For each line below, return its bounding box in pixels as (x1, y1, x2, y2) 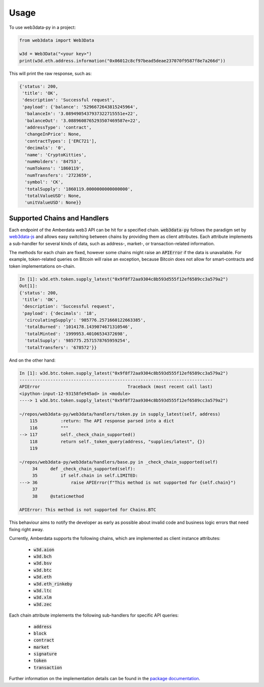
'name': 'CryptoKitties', (24, 152, 87, 157)
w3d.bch (33, 554, 52, 559)
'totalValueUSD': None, (24, 193, 82, 198)
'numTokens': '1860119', (24, 166, 84, 171)
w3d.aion (33, 547, 55, 552)
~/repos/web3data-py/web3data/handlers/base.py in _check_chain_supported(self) (19, 459, 218, 465)
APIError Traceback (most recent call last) (19, 384, 213, 389)
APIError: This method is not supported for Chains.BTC (19, 507, 156, 513)
